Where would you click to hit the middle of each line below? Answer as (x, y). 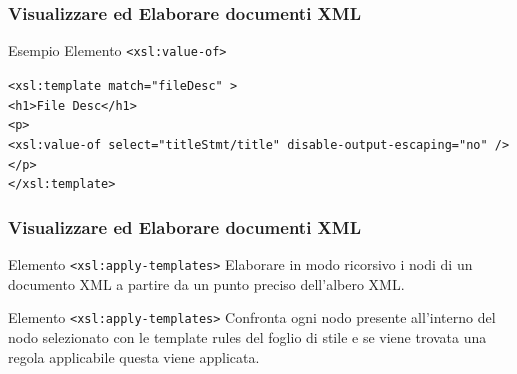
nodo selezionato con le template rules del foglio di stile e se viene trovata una (247, 336)
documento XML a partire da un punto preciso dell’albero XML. (206, 283)
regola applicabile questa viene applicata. (134, 356)
